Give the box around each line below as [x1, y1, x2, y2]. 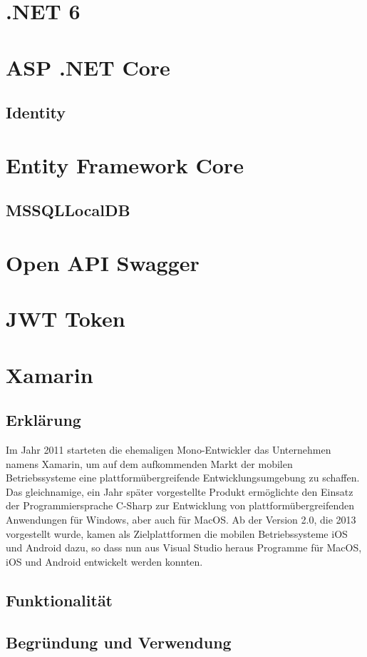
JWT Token [6, 304, 125, 333]
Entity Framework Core [6, 150, 244, 179]
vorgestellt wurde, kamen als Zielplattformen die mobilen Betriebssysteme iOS [6, 526, 348, 541]
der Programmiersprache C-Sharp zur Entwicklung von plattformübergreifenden [6, 498, 354, 513]
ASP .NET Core [6, 52, 170, 81]
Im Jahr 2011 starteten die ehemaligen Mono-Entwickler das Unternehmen [6, 442, 331, 457]
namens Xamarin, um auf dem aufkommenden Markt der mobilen [6, 456, 293, 471]
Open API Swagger [6, 248, 200, 277]
